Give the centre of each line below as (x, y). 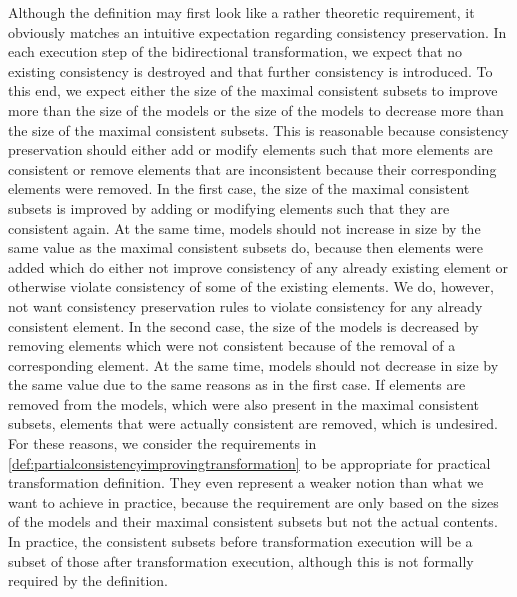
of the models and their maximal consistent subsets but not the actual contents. (253, 521)
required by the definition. (88, 580)
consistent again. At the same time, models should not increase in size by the (244, 227)
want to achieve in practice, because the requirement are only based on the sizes (253, 501)
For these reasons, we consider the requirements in (162, 443)
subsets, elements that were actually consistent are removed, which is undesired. (253, 423)
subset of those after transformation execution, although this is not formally (241, 560)
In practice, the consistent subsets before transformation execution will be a (240, 541)
